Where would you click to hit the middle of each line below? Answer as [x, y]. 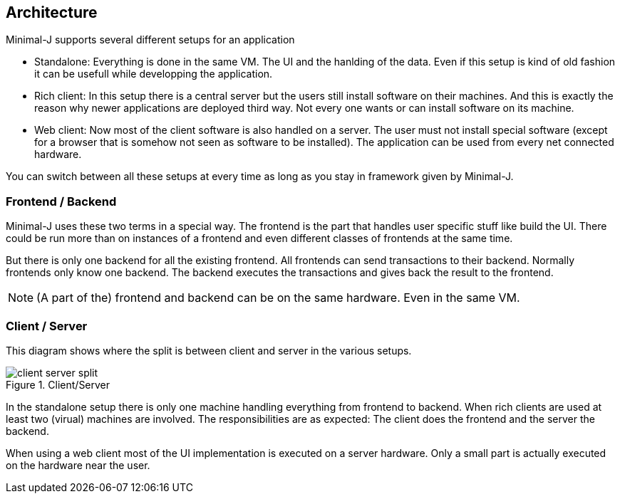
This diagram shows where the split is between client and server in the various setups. [209, 350]
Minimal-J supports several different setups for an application [150, 40]
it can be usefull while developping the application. [154, 74]
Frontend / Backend [61, 201]
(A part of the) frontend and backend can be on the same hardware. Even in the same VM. [278, 298]
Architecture [52, 12]
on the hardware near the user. [78, 465]
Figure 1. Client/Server [58, 384]
